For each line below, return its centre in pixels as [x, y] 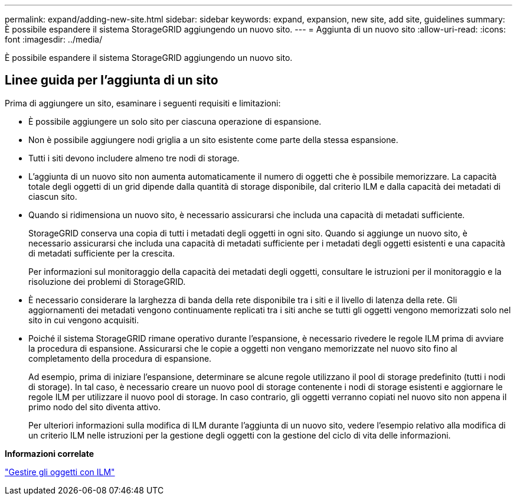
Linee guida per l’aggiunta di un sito [112, 80]
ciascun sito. [53, 196]
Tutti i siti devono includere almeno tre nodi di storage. [134, 158]
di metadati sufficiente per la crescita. [102, 253]
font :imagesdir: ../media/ [54, 39]
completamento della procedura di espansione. [120, 358]
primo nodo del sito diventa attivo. [95, 407]
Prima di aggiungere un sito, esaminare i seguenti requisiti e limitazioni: [143, 103]
